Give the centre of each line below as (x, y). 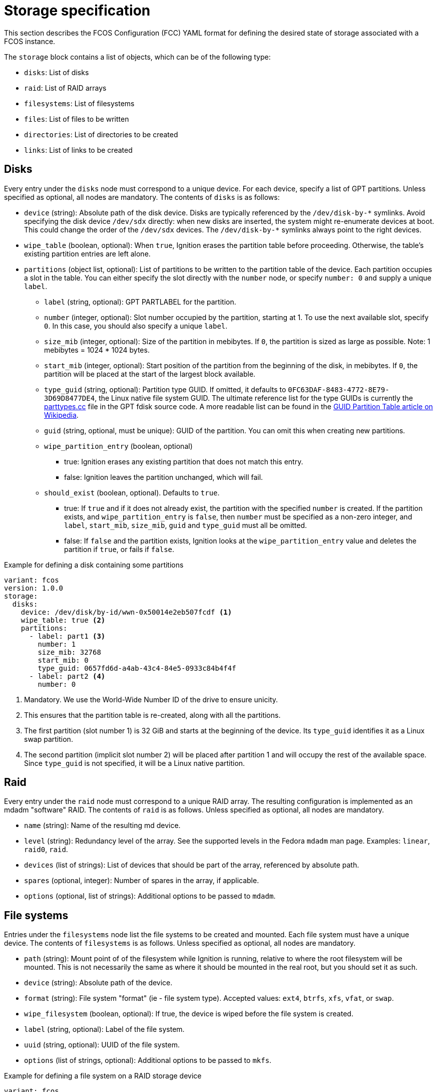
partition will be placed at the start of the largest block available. (150, 374)
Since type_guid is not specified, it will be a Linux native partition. (135, 763)
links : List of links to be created (78, 150)
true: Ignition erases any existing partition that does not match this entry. (184, 461)
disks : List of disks (57, 72)
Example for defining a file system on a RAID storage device (103, 1076)
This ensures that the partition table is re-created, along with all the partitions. (152, 715)
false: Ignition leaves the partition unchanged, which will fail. (164, 477)
